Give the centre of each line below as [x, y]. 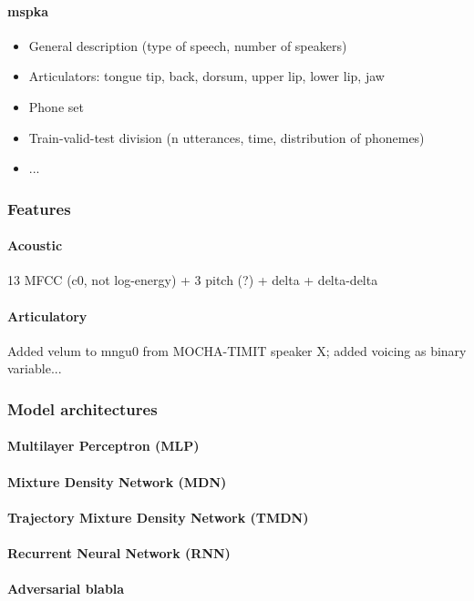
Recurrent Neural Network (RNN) [119, 552]
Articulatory [47, 316]
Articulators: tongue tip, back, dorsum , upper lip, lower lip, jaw [206, 76]
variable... [35, 368]
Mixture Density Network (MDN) [117, 481]
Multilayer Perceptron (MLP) [103, 446]
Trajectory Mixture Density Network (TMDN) [158, 517]
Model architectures [82, 408]
